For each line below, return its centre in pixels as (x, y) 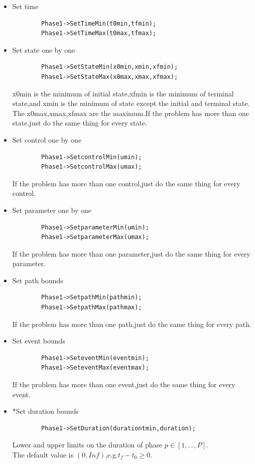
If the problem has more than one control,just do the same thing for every (126, 183)
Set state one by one (44, 49)
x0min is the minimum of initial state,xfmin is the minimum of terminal (123, 93)
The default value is (43, 454)
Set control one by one (47, 139)
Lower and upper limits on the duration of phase (87, 445)
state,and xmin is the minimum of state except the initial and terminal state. (131, 103)
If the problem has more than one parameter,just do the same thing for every (131, 253)
